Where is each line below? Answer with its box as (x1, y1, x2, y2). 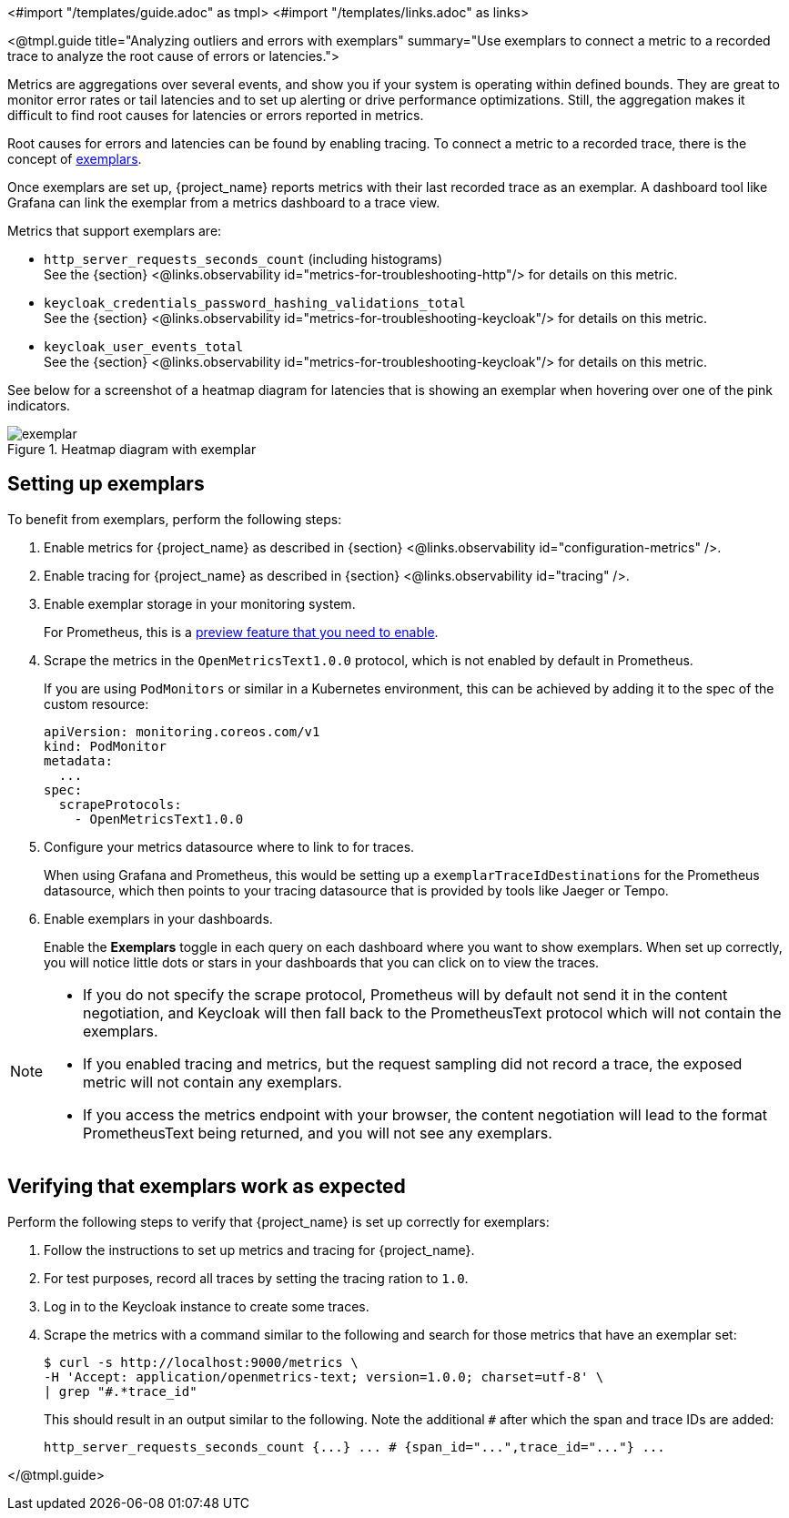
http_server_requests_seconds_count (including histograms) (44, 251, 443, 267)
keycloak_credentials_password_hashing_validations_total (44, 296, 466, 310)
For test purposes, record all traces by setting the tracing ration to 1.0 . (44, 1270, 469, 1286)
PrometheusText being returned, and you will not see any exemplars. (83, 1123, 552, 1142)
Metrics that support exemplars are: (7, 223, 222, 238)
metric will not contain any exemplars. (83, 1072, 342, 1091)
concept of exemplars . (7, 151, 142, 167)
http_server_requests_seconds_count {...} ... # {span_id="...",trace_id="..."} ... (44, 1439, 665, 1454)
